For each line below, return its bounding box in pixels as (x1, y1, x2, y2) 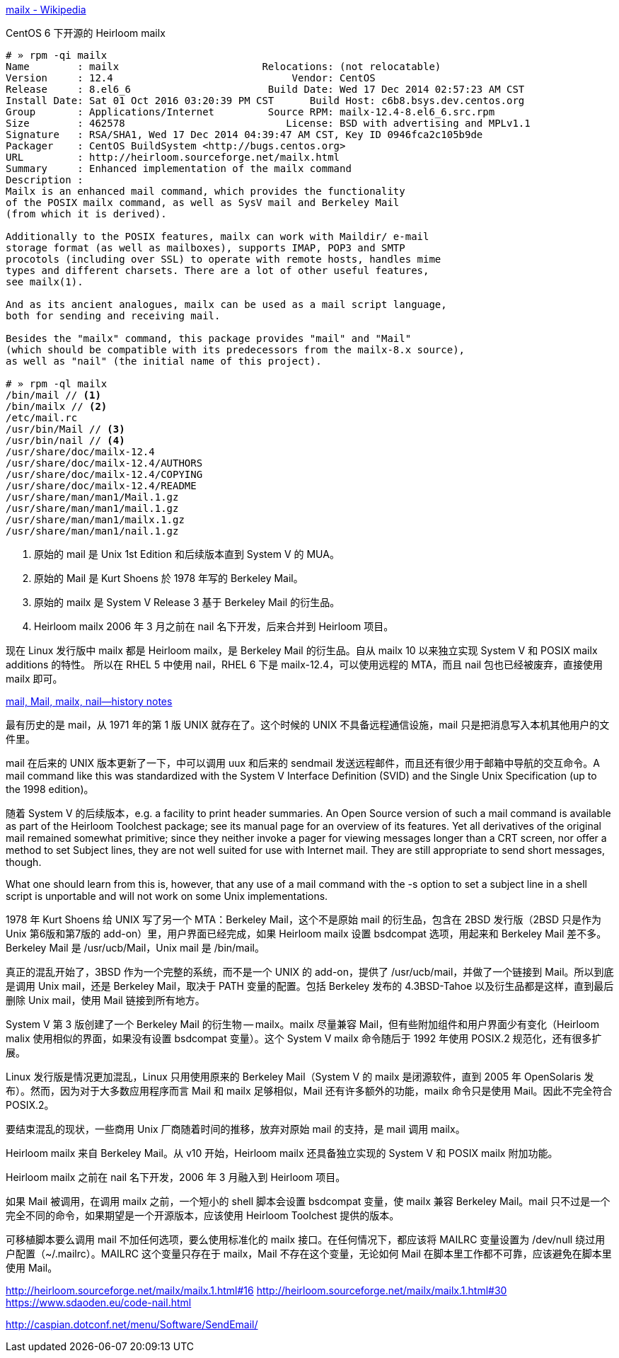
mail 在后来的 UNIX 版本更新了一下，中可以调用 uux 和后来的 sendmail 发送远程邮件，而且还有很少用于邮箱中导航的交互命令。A (6, 757, 600, 769)
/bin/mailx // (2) (6, 401, 108, 412)
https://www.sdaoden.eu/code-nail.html (6, 1296, 192, 1308)
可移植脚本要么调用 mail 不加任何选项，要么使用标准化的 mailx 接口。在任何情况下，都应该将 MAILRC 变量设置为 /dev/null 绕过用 (6, 1233, 606, 1245)
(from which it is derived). (6, 208, 167, 219)
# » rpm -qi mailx (6, 50, 108, 61)
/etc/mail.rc (6, 412, 78, 423)
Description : (6, 174, 83, 186)
